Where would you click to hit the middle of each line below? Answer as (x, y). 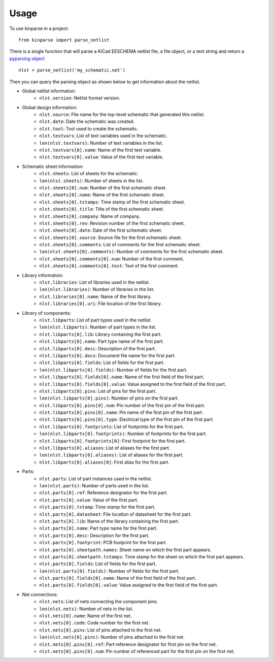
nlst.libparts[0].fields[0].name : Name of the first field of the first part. (122, 377)
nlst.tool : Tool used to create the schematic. (89, 128)
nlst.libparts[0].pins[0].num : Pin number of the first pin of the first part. (122, 405)
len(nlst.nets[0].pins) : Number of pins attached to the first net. (112, 637)
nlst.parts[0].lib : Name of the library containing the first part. (109, 521)
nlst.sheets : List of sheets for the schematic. (89, 174)
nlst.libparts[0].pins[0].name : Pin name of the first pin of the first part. (121, 412)
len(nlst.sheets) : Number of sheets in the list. (92, 181)
